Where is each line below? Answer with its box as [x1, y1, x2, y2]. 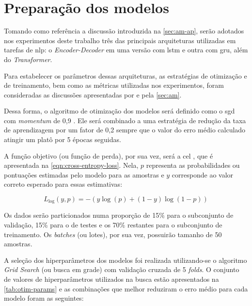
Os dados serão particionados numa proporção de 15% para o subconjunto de [4, 210, 234, 220]
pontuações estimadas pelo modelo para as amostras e [4, 169, 164, 179]
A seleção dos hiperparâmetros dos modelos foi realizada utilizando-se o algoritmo [4, 255, 247, 265]
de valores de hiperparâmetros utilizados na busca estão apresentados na [4, 274, 219, 284]
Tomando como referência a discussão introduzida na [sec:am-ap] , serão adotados [4, 26, 244, 36]
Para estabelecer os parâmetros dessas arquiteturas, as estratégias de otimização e [4, 70, 247, 81]
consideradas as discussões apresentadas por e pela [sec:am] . [4, 89, 182, 99]
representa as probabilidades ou [146, 160, 240, 170]
